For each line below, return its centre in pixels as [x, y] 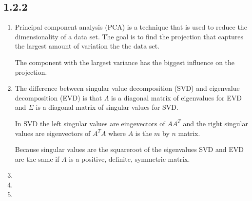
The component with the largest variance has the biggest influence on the [125, 62]
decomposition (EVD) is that [58, 97]
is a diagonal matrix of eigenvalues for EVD [176, 97]
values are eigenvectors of [53, 133]
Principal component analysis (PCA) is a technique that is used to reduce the [131, 27]
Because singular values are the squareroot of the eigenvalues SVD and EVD [129, 149]
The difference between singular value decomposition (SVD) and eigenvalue [127, 88]
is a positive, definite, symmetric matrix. [129, 159]
